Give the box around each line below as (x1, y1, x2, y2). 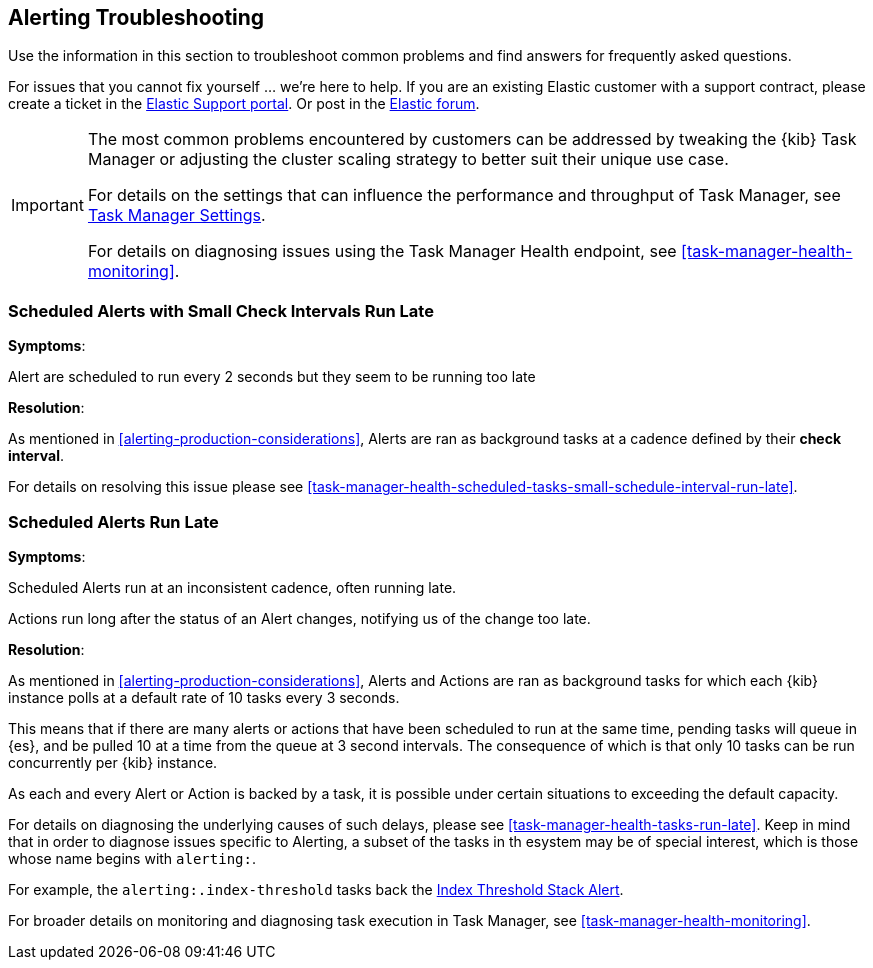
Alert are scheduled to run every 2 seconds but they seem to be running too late (8, 368, 536, 386)
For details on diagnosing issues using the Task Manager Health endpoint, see (87, 241, 677, 262)
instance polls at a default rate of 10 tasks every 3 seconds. (8, 688, 400, 706)
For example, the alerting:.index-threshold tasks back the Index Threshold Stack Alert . (8, 880, 624, 898)
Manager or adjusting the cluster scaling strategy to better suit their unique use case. (87, 149, 729, 170)
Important (11, 195, 84, 216)
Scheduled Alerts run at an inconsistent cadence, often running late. (8, 578, 457, 596)
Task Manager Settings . (87, 205, 266, 226)
